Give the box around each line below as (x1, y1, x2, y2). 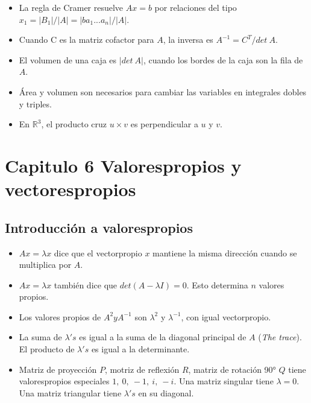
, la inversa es (163, 33, 213, 46)
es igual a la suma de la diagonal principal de (79, 331, 247, 343)
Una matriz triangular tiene (19, 386, 122, 399)
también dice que (54, 278, 118, 291)
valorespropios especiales (19, 375, 110, 387)
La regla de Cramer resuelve (19, 1, 124, 13)
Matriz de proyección (19, 363, 97, 375)
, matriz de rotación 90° (188, 363, 276, 375)
